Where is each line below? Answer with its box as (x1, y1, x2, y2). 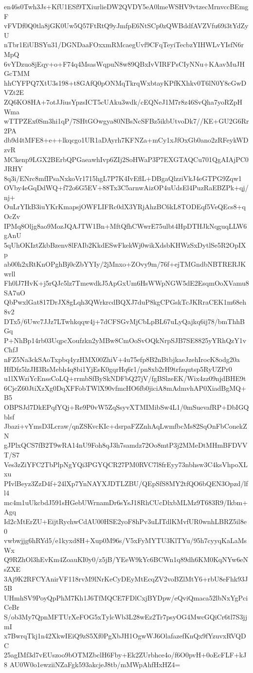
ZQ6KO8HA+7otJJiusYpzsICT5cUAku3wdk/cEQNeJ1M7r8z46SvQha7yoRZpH (4, 96, 243, 107)
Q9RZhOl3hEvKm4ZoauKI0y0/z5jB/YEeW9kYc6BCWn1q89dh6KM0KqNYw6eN (4, 554, 248, 564)
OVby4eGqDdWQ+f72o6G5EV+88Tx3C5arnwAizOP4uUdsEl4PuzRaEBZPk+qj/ (4, 182, 249, 193)
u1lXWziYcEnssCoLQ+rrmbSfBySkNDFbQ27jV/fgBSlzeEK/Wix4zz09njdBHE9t (4, 373, 246, 383)
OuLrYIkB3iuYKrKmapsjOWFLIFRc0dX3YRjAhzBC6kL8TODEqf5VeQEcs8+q (4, 201, 246, 212)
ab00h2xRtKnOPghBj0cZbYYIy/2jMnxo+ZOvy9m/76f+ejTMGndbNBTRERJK (4, 259, 246, 269)
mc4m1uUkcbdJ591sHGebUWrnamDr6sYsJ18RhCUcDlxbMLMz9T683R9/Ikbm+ (4, 497, 248, 507)
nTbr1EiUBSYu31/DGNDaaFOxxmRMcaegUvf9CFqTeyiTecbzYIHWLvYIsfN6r (4, 39, 244, 50)
